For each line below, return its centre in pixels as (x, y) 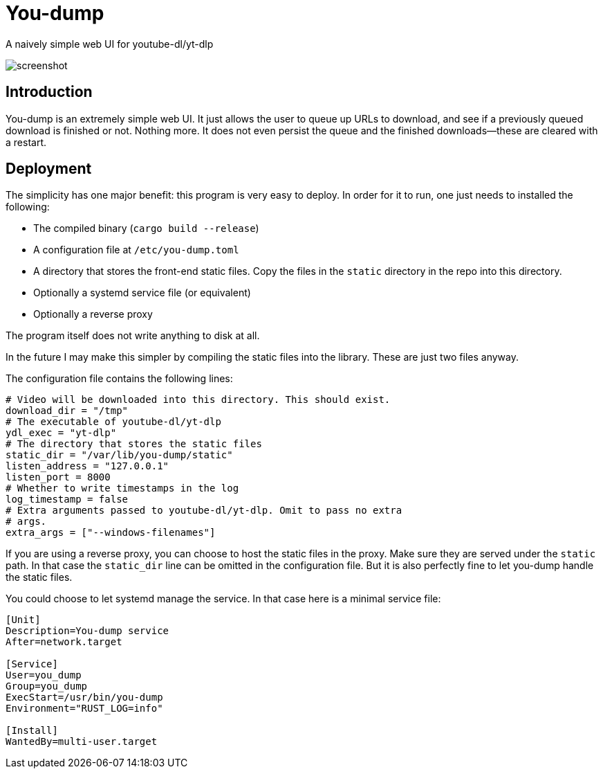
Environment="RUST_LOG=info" (84, 709)
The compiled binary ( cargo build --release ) (146, 228)
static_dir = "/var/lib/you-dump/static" (119, 455)
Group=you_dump (47, 686)
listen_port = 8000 (58, 477)
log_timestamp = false (67, 499)
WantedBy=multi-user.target (82, 742)
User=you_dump (44, 675)
